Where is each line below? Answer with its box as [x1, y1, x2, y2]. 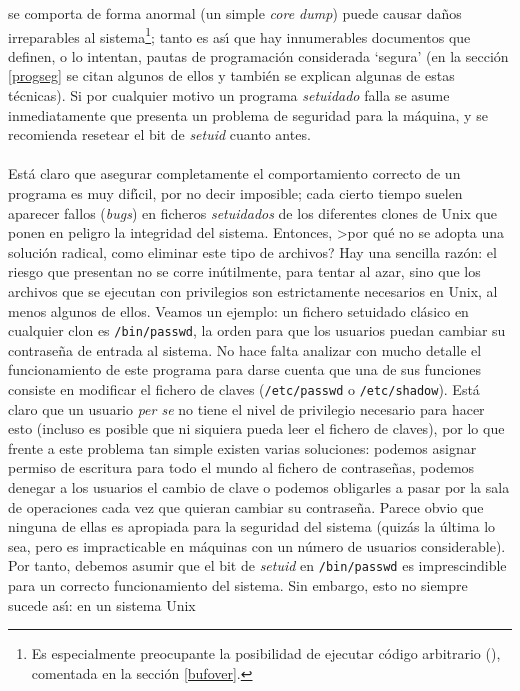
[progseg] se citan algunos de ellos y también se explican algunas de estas [8, 65, 455, 86]
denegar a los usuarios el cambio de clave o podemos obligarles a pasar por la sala [8, 477, 510, 498]
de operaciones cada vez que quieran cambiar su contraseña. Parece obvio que [8, 496, 484, 517]
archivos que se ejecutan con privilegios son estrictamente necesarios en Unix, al [8, 280, 498, 301]
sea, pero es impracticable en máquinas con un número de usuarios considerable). [8, 535, 506, 556]
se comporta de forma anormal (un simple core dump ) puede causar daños [8, 3, 462, 23]
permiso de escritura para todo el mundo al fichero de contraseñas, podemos [8, 457, 475, 478]
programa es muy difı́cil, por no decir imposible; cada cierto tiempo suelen [8, 183, 463, 203]
